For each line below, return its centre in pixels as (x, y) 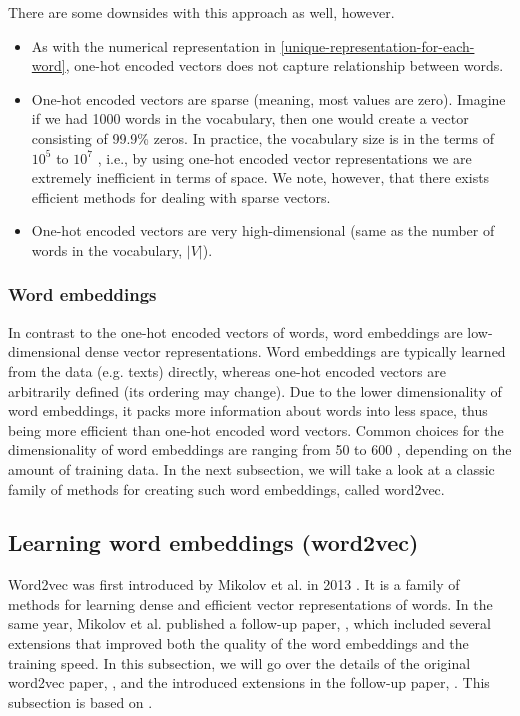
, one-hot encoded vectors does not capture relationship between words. (284, 65)
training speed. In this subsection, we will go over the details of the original (239, 662)
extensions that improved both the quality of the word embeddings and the (238, 643)
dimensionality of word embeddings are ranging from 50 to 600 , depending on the (260, 449)
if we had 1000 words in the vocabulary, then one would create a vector (250, 118)
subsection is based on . (80, 701)
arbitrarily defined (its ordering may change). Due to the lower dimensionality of (255, 390)
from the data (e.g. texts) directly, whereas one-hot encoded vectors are (227, 370)
